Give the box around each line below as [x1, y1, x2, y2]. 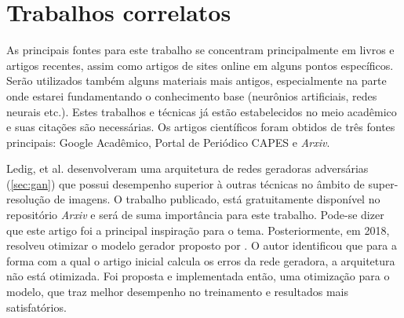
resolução [6, 191, 51, 207]
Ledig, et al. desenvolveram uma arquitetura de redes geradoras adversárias [6, 160, 369, 177]
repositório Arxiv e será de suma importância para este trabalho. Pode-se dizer [6, 207, 384, 223]
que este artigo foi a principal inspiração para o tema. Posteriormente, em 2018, [6, 221, 390, 238]
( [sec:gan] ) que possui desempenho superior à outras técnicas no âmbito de [6, 175, 365, 192]
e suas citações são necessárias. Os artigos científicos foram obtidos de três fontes [6, 119, 395, 135]
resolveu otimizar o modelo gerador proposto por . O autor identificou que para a [6, 237, 397, 254]
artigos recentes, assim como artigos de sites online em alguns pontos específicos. [6, 57, 394, 73]
